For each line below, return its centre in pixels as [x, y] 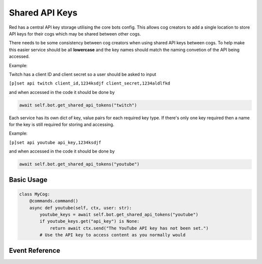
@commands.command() [54, 201]
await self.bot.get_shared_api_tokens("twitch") [78, 105]
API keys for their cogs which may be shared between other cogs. [75, 34]
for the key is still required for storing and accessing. [62, 124]
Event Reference [35, 250]
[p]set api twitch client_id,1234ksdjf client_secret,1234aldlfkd [90, 83]
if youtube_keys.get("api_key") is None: [90, 221]
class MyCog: [35, 194]
